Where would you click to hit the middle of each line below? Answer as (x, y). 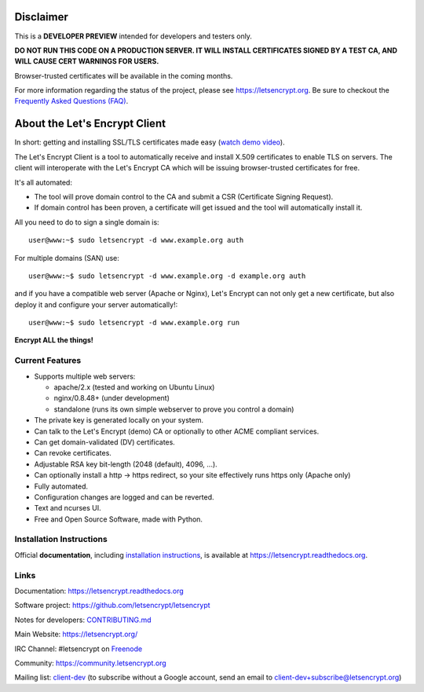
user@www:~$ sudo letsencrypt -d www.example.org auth (136, 240)
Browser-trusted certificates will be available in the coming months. (124, 75)
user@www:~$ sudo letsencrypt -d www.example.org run (134, 323)
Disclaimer (41, 17)
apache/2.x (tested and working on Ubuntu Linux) (134, 387)
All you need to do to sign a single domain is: (87, 222)
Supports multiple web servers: (85, 376)
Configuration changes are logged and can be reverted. (124, 497)
